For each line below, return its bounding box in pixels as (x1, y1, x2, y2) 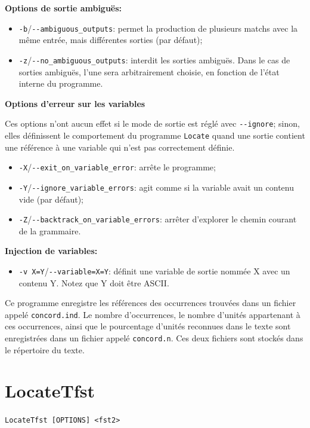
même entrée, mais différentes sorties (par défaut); (18, 33, 203, 46)
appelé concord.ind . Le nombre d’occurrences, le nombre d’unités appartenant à (5, 308, 300, 320)
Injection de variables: (5, 244, 98, 257)
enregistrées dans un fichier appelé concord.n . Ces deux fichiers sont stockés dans (5, 332, 303, 344)
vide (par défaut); (18, 192, 83, 205)
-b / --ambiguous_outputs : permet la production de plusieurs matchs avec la (18, 22, 298, 34)
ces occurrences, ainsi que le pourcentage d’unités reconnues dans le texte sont (5, 320, 291, 332)
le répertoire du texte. (5, 343, 85, 356)
